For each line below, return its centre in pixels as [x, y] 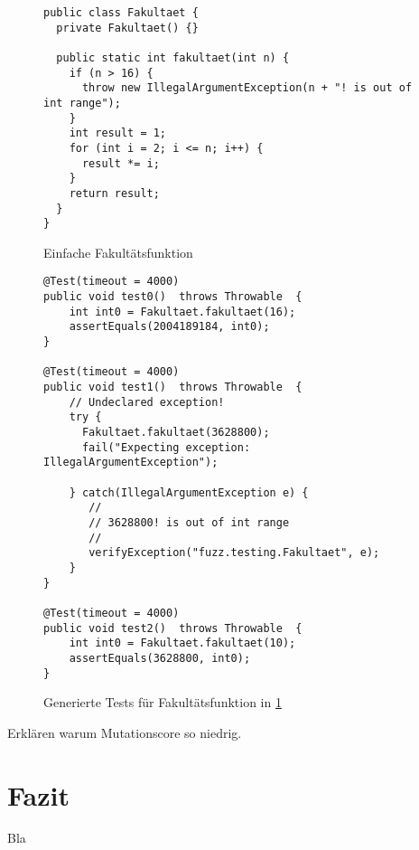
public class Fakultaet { [121, 13]
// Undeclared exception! [147, 402]
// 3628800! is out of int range [189, 522]
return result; [114, 193]
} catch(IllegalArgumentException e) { [189, 492]
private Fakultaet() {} [127, 28]
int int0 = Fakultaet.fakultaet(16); [182, 312]
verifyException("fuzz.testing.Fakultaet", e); [234, 553]
